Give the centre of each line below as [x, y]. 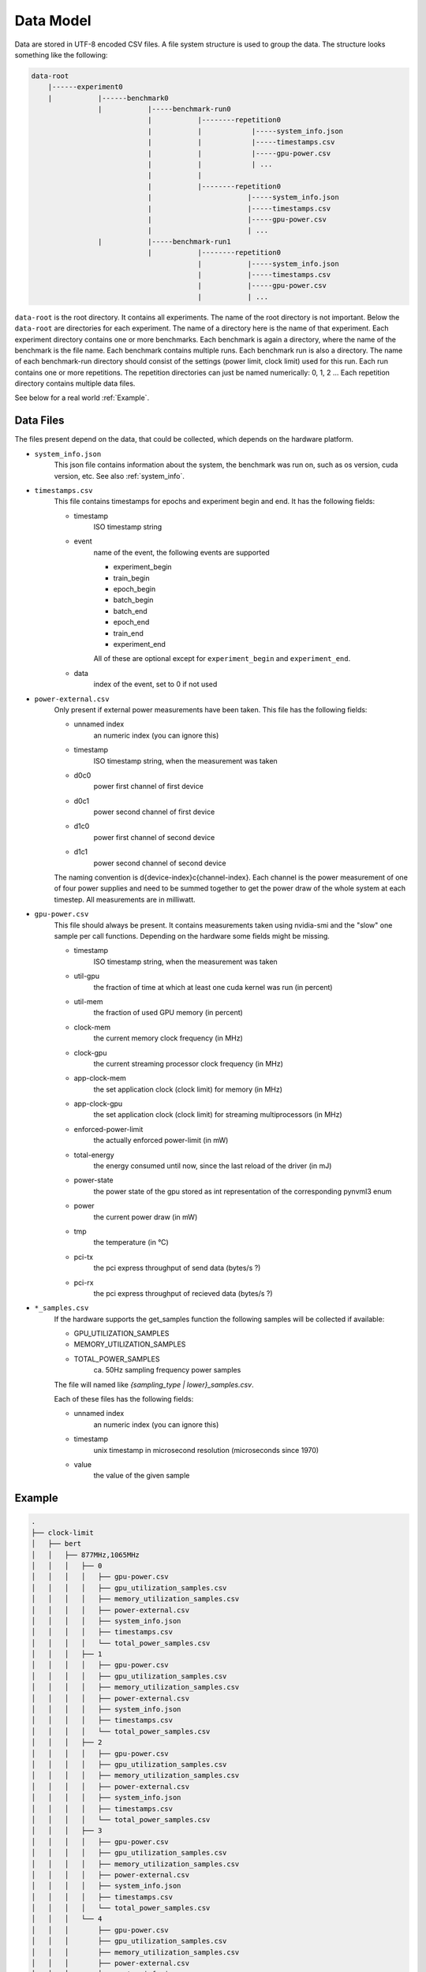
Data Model [53, 21]
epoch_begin [135, 589]
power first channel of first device [149, 786]
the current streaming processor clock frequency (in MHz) [189, 1063]
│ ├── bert [56, 1544]
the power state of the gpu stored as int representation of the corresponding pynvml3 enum [243, 1191]
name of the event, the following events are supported [181, 552]
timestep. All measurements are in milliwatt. [125, 899]
